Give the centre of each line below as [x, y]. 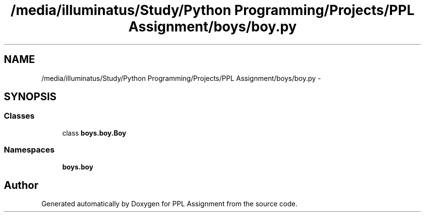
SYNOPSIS [30, 97]
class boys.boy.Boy [94, 133]
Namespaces [29, 150]
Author [21, 185]
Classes [19, 116]
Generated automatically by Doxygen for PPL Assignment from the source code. [170, 204]
